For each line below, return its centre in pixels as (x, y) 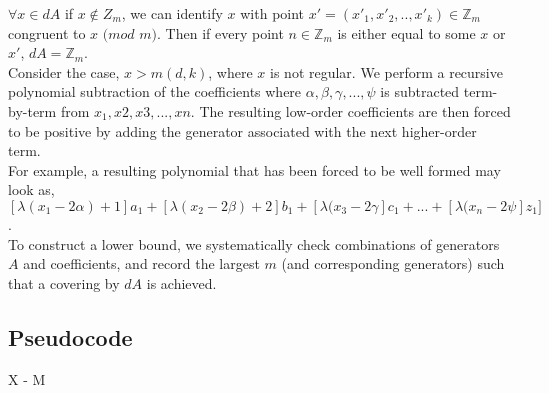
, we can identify (172, 13)
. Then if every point (220, 32)
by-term (32, 110)
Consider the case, (64, 71)
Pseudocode (70, 336)
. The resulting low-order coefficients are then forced (350, 110)
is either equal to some (406, 32)
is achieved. (181, 282)
